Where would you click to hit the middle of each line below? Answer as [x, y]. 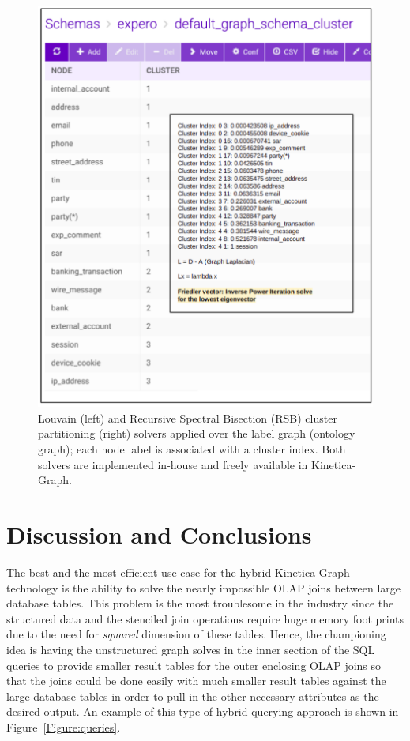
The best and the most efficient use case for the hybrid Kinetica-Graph [178, 572]
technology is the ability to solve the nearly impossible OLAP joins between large [203, 587]
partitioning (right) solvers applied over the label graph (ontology [197, 433]
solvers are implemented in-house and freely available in [173, 464]
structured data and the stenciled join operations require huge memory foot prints [205, 618]
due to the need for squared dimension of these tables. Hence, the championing [196, 634]
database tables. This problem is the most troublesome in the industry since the [200, 603]
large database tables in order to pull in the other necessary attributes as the [193, 696]
